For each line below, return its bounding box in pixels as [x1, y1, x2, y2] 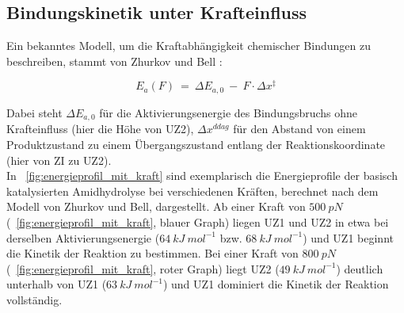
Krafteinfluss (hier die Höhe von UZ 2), [6, 120, 194, 137]
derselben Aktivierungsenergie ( [6, 229, 160, 246]
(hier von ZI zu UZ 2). [6, 151, 112, 168]
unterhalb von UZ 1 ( [6, 276, 107, 292]
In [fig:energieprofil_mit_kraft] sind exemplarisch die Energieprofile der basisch [6, 167, 398, 184]
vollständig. [6, 291, 63, 307]
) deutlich [336, 260, 383, 277]
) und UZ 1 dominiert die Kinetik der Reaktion [162, 276, 389, 292]
